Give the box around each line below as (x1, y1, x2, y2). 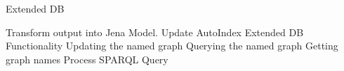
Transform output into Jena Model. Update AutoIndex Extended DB (6, 24, 304, 39)
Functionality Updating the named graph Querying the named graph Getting (6, 38, 338, 53)
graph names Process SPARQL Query (6, 52, 168, 66)
